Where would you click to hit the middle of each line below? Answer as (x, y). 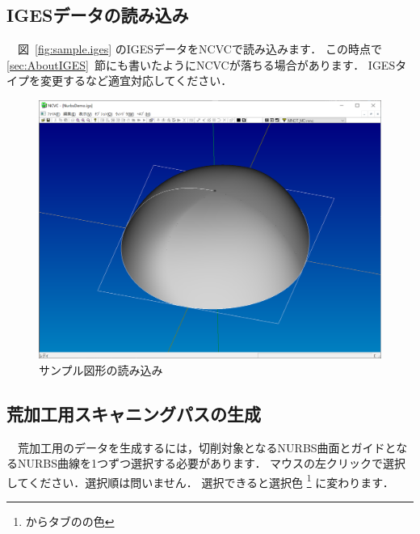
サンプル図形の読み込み (101, 369)
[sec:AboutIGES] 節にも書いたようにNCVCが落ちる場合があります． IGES (201, 64)
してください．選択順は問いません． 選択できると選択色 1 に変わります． (200, 481)
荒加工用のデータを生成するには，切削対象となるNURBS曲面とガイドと (207, 447)
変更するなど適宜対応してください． (136, 81)
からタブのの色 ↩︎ (70, 521)
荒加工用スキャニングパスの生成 (134, 413)
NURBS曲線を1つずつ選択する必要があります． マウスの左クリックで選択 (212, 463)
